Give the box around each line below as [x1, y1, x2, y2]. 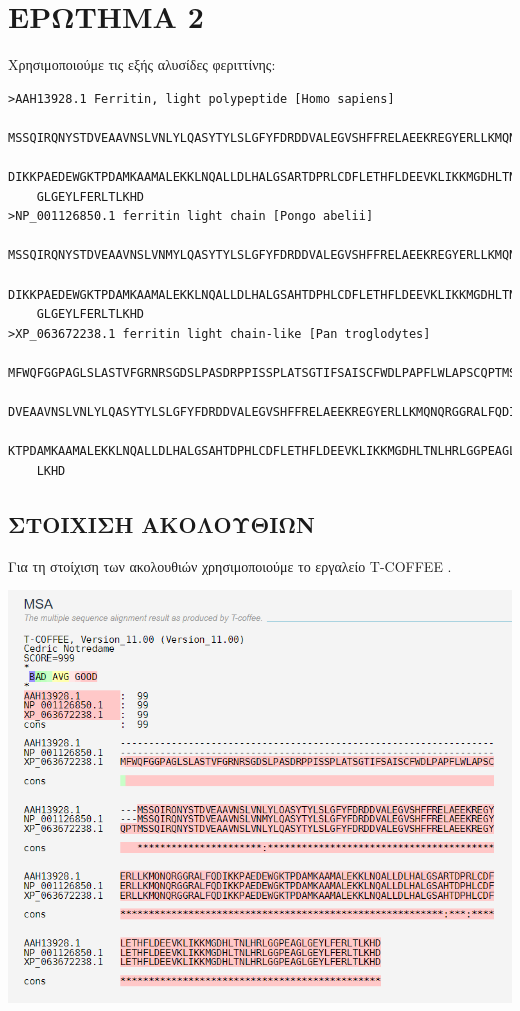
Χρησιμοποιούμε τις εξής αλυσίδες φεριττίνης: [8, 54, 276, 75]
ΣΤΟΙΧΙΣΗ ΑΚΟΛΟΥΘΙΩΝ [8, 508, 315, 539]
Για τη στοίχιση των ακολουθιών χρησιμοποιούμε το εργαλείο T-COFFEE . [8, 555, 452, 576]
